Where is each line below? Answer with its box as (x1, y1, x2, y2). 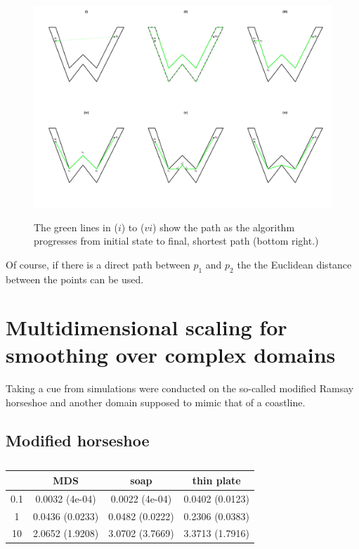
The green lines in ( (34, 219, 118, 234)
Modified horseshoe (6, 429, 150, 451)
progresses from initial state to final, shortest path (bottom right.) (34, 233, 319, 248)
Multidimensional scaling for (6, 313, 287, 342)
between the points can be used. (6, 271, 144, 286)
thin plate (192, 472, 241, 487)
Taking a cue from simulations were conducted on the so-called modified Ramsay (6, 381, 354, 396)
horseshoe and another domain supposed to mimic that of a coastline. (6, 395, 306, 410)
